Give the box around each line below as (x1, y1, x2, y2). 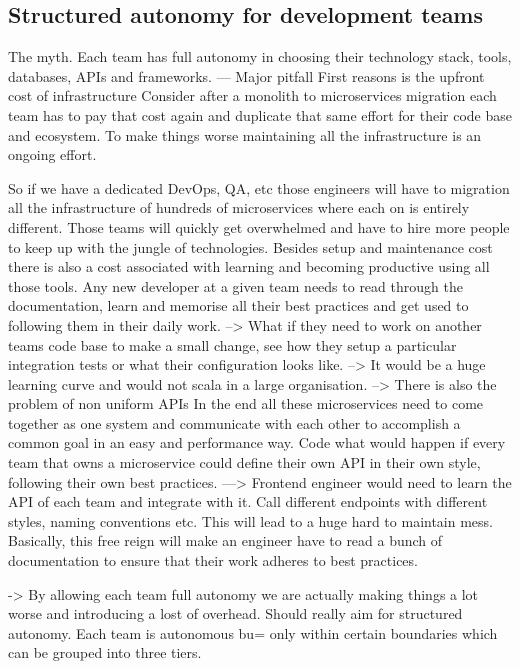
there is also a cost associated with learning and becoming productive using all (8, 256, 490, 277)
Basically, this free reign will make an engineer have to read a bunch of (8, 530, 443, 551)
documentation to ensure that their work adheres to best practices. (8, 550, 418, 571)
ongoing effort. (8, 144, 97, 165)
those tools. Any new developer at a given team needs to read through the (8, 275, 463, 296)
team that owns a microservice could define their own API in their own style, (8, 452, 481, 473)
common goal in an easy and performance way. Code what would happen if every (8, 432, 506, 453)
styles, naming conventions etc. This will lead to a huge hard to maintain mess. (8, 510, 494, 531)
